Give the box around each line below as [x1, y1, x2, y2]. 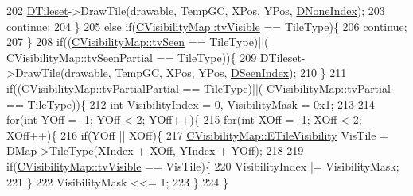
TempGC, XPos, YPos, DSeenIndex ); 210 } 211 [115, 64, 347, 81]
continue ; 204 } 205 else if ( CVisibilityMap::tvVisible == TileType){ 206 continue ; [6, 17, 407, 34]
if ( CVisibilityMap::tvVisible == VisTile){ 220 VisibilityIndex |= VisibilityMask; [6, 157, 399, 174]
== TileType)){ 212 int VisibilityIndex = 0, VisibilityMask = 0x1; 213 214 [6, 95, 375, 112]
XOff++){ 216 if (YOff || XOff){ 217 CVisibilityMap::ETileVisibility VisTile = [6, 126, 388, 143]
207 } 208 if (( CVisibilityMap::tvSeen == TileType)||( [6, 33, 269, 50]
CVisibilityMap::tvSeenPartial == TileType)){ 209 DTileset [6, 48, 302, 65]
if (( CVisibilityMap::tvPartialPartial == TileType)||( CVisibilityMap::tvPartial [6, 79, 391, 96]
